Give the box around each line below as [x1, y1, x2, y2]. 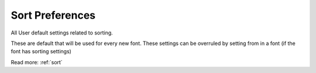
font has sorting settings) [11, 48, 71, 55]
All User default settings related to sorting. [11, 29, 114, 36]
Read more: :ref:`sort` [11, 58, 63, 65]
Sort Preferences [11, 9, 96, 22]
